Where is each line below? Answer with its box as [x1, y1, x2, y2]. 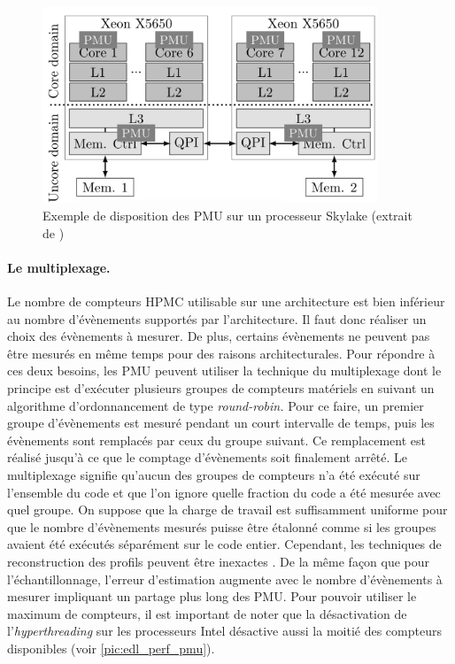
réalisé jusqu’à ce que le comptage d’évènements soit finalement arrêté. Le [7, 448, 408, 467]
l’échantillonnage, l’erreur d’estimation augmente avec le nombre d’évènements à [7, 569, 443, 588]
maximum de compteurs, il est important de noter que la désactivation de [7, 604, 407, 622]
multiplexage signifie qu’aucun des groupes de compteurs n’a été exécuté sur [7, 465, 420, 483]
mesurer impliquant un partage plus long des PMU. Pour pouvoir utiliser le [7, 587, 417, 606]
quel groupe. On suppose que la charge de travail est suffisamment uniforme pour [7, 500, 448, 519]
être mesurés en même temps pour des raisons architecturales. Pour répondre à [7, 344, 436, 362]
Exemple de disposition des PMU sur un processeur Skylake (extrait [42, 206, 413, 225]
